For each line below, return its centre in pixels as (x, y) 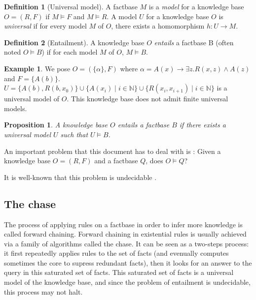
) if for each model (70, 52)
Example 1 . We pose (37, 68)
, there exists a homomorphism (158, 26)
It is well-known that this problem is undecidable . (80, 177)
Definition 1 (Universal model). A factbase (71, 6)
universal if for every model (45, 26)
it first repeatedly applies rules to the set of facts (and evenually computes (116, 253)
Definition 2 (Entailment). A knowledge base (74, 42)
